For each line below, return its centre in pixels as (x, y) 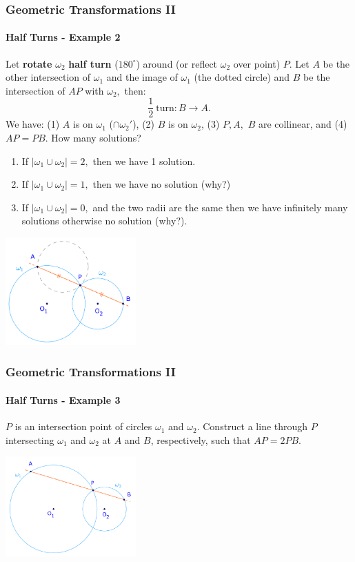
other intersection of (48, 77)
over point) (257, 63)
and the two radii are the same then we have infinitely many (220, 207)
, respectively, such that (201, 439)
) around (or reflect (177, 63)
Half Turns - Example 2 (63, 37)
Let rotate (29, 63)
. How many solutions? (93, 138)
